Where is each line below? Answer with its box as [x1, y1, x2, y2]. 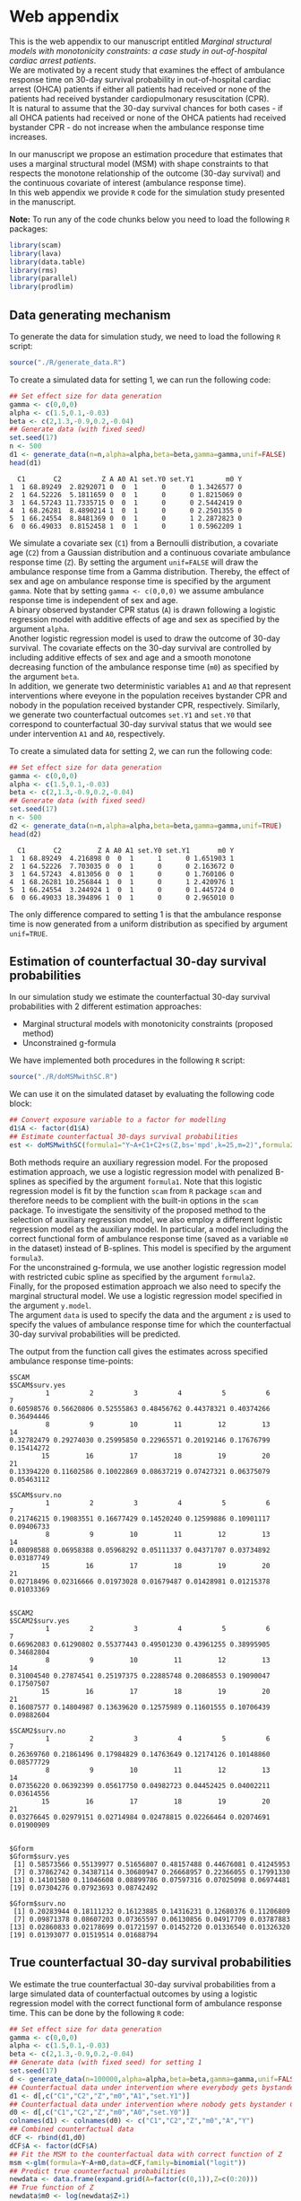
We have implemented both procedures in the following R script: [9, 1055, 245, 1065]
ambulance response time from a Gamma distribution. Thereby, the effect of [9, 566, 290, 576]
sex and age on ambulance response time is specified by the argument [9, 575, 271, 586]
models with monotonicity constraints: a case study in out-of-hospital [9, 45, 267, 56]
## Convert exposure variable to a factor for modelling [9, 1116, 227, 1125]
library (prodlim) [9, 283, 74, 292]
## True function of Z [9, 2183, 94, 2192]
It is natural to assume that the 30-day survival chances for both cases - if [9, 102, 284, 113]
